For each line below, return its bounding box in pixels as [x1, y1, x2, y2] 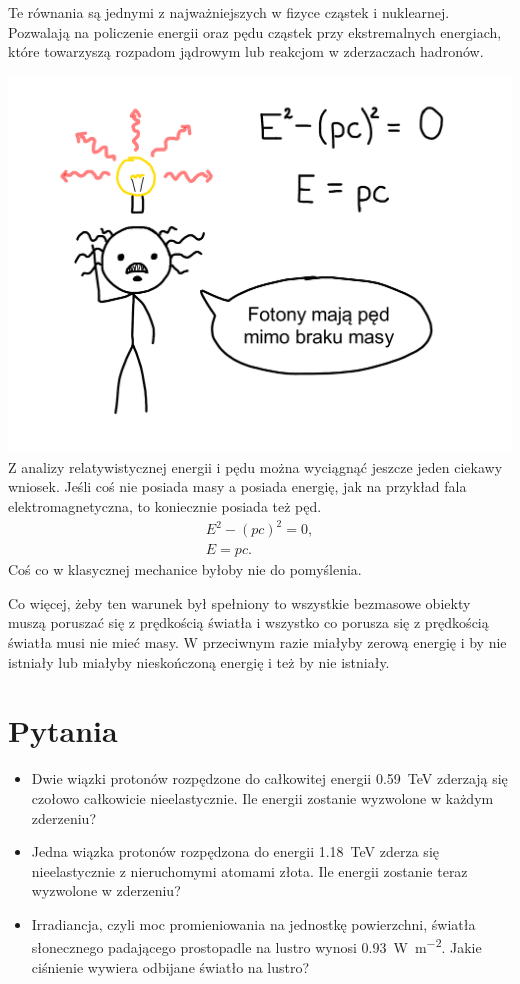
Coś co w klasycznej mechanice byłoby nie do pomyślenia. [8, 559, 362, 580]
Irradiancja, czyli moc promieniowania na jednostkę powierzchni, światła [31, 913, 476, 934]
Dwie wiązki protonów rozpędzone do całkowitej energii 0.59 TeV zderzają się [31, 768, 508, 789]
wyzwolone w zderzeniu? [31, 880, 181, 901]
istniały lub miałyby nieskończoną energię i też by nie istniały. [8, 651, 390, 672]
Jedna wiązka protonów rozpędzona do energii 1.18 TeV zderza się [31, 841, 439, 862]
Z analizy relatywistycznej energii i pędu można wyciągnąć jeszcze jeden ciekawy [8, 456, 503, 477]
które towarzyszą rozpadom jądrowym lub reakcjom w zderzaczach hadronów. [8, 41, 484, 62]
